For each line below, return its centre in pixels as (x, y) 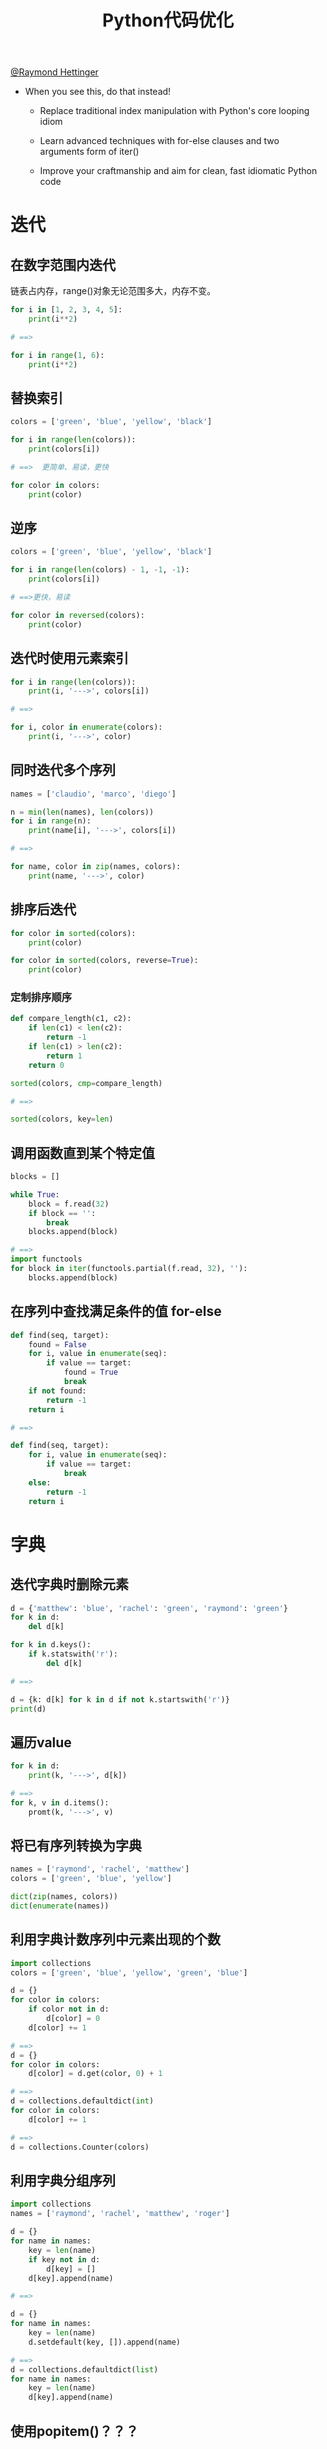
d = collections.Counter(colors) (80, 2147)
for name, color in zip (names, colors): (96, 867)
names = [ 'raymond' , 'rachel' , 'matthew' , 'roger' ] (120, 2214)
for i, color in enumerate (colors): (86, 727)
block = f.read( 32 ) (69, 1204)
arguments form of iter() (89, 152)
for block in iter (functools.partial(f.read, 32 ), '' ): (129, 1269)
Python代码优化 (168, 20)
